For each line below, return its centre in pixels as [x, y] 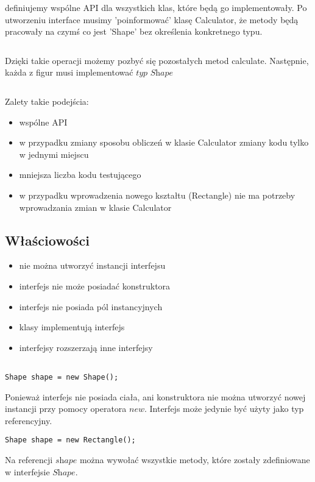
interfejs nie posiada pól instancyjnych [91, 306]
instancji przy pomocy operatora [66, 409]
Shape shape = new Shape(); [62, 377]
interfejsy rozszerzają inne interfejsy [86, 347]
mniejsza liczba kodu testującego [80, 175]
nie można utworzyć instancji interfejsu [92, 265]
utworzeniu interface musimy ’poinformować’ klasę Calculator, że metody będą [152, 19]
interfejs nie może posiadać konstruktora [95, 285]
